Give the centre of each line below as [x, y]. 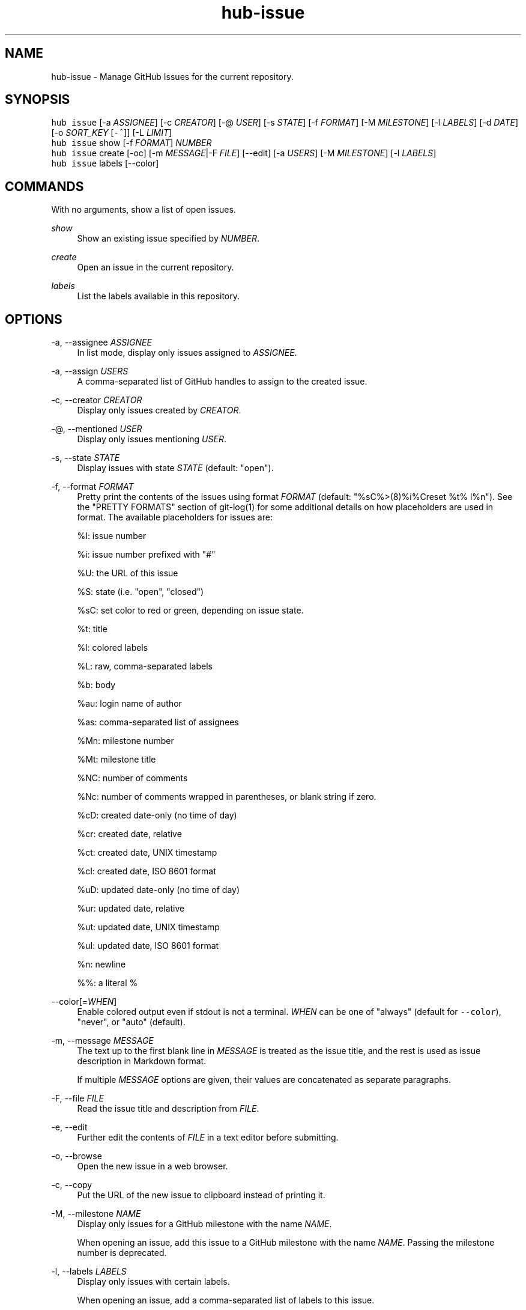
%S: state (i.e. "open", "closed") [141, 592]
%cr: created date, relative [129, 834]
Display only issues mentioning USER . [152, 439]
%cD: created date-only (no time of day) [157, 815]
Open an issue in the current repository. [156, 267]
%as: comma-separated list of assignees [158, 722]
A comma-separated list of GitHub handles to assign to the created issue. [222, 382]
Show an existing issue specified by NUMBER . [168, 239]
